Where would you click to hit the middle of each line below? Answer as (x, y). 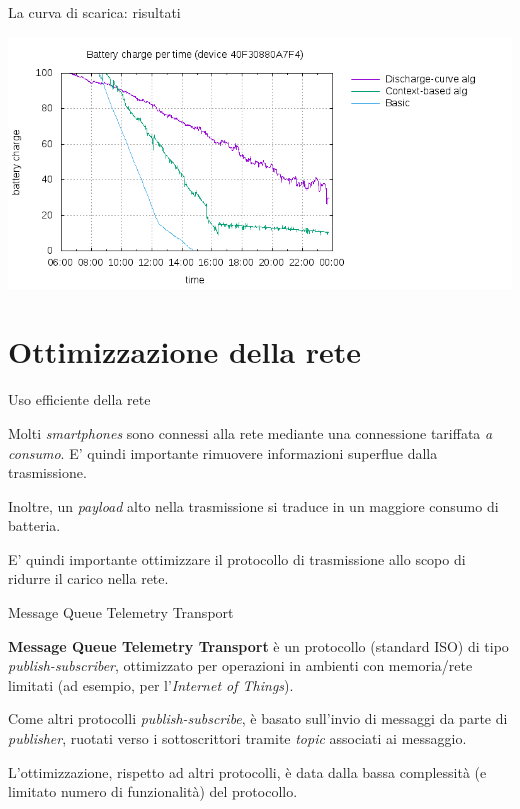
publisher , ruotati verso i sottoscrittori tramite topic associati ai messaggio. (237, 738)
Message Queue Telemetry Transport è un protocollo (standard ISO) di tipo (258, 645)
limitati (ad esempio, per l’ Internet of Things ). (151, 684)
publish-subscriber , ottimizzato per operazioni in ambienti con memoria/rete (240, 665)
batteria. (34, 525)
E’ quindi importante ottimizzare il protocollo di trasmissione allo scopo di (237, 558)
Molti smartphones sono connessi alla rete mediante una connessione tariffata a (250, 432)
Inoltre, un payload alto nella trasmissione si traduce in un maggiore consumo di (253, 505)
